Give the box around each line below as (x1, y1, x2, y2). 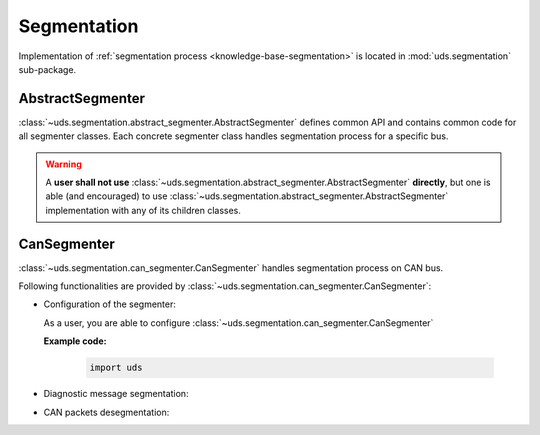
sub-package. (18, 63, 77, 75)
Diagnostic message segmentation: (43, 388, 189, 400)
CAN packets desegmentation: (43, 406, 170, 418)
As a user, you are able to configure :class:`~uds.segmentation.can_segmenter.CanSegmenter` (43, 316, 434, 329)
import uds (89, 362, 143, 374)
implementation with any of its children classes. (45, 204, 242, 216)
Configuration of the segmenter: (43, 298, 177, 310)
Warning (45, 158, 82, 170)
